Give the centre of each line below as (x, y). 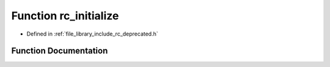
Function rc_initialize (65, 16)
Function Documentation (60, 51)
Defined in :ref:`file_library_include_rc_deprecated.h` (92, 34)
